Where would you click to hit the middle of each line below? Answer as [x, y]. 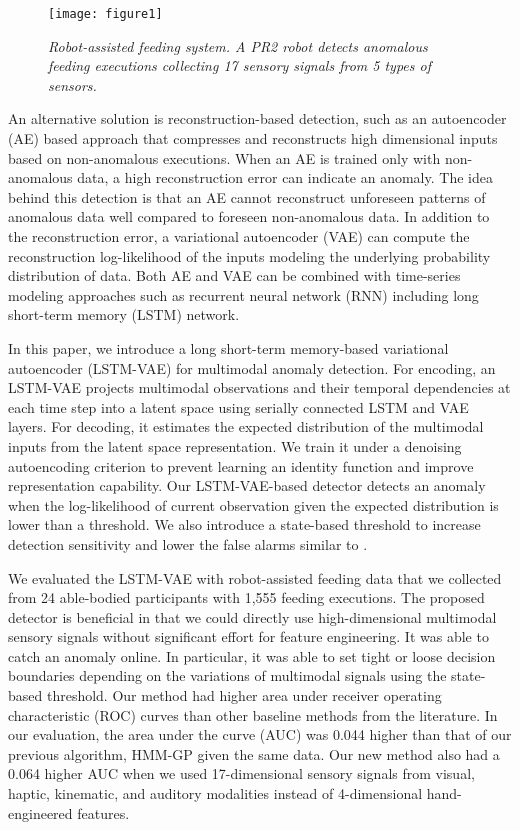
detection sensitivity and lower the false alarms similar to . [188, 543]
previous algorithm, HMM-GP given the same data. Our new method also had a [254, 753]
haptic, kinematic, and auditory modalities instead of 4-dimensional [215, 793]
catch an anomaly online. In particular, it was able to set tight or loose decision [252, 655]
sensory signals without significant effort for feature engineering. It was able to [248, 636]
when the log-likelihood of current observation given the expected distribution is [253, 504]
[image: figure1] [105, 14]
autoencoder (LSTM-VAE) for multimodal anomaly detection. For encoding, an [252, 367]
